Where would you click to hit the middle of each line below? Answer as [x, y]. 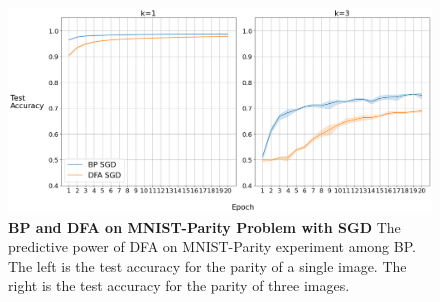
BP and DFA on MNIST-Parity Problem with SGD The [204, 226]
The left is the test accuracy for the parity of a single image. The [207, 265]
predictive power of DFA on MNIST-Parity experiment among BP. [212, 246]
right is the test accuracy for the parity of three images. [179, 285]
